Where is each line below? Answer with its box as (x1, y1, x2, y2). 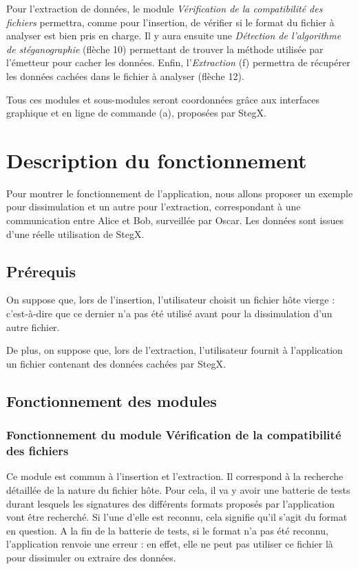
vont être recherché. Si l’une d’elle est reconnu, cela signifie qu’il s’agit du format (6, 510, 348, 524)
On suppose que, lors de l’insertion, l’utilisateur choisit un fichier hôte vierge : (6, 292, 335, 307)
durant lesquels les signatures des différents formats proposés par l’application (6, 496, 335, 510)
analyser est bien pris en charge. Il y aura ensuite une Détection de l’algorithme (6, 28, 341, 43)
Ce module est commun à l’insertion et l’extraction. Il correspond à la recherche (6, 469, 344, 483)
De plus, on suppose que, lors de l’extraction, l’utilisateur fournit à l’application (6, 343, 343, 357)
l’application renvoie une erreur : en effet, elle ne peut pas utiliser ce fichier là (6, 537, 333, 551)
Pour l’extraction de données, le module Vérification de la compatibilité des (6, 1, 323, 15)
